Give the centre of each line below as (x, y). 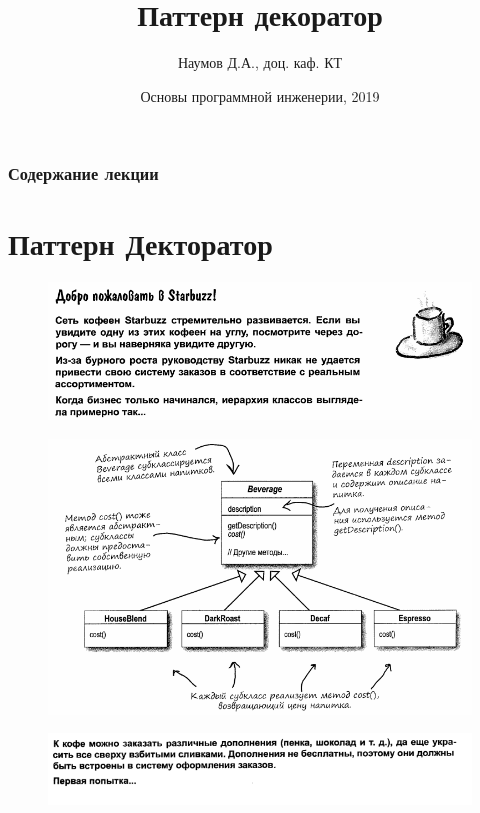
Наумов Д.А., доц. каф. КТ (260, 62)
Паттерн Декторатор (140, 243)
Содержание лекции (83, 173)
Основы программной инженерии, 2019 (260, 95)
